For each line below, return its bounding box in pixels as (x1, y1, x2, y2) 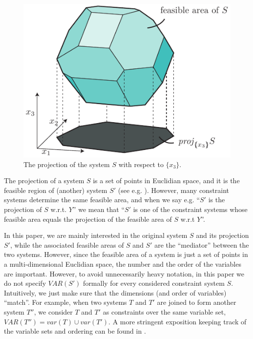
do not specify (4, 278, 46, 288)
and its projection (196, 230, 249, 240)
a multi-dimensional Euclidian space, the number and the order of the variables (4, 258, 241, 269)
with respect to (118, 159, 164, 169)
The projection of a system (4, 175, 84, 186)
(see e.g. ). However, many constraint (118, 185, 230, 195)
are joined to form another (157, 297, 236, 307)
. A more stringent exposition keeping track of (108, 316, 247, 326)
